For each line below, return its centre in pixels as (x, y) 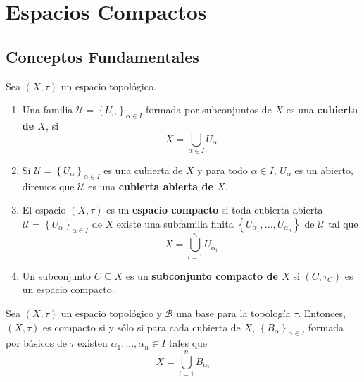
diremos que (48, 186)
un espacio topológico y (111, 313)
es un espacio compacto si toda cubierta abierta (215, 210)
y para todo (222, 170)
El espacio (44, 210)
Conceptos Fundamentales (102, 56)
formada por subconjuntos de (209, 110)
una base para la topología (233, 313)
